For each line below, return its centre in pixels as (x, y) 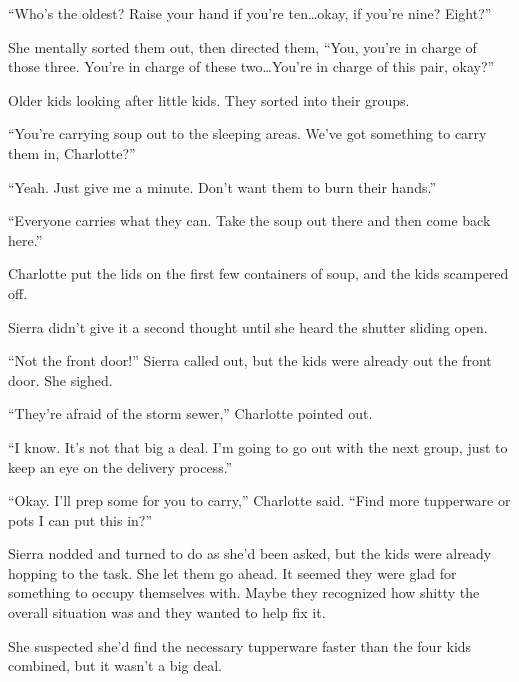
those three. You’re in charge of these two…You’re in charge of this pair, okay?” (251, 66)
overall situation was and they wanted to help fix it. (167, 612)
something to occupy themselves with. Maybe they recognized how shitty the (244, 592)
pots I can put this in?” (80, 519)
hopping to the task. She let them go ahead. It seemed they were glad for (232, 572)
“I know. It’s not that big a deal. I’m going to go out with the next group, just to (258, 446)
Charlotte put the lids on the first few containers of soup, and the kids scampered (258, 273)
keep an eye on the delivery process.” (120, 466)
